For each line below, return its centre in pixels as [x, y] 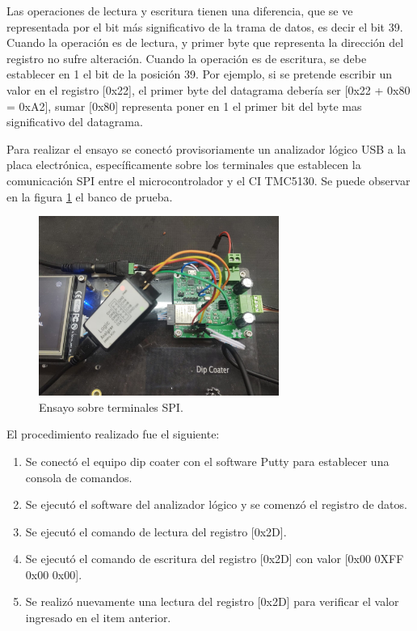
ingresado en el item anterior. [98, 618]
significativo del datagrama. [75, 122]
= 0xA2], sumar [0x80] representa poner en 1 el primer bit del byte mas [184, 106]
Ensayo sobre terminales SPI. [111, 407]
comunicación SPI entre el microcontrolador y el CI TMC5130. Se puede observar [208, 180]
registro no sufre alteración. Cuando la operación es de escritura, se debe [187, 58]
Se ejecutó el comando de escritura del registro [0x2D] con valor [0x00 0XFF [215, 559]
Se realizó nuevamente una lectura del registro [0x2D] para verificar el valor [212, 601]
